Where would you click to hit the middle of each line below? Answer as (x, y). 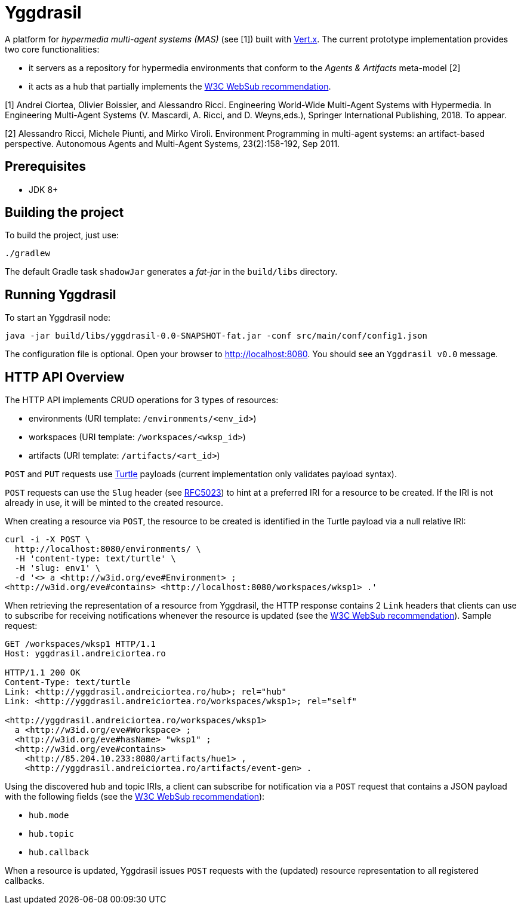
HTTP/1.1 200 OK (43, 673)
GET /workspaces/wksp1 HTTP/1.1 (80, 644)
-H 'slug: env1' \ (58, 568)
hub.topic (51, 834)
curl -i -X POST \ (48, 540)
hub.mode (49, 816)
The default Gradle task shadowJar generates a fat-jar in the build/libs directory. (171, 272)
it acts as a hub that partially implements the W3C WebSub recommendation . (180, 86)
